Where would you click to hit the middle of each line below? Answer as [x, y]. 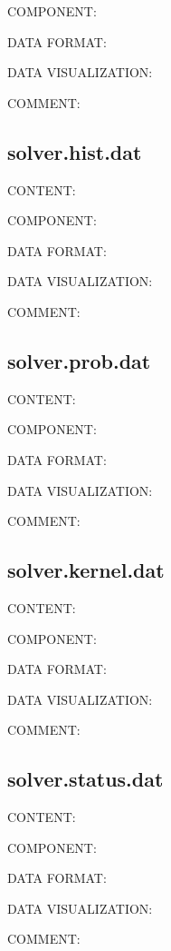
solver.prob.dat [79, 360]
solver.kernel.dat [86, 570]
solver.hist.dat [75, 151]
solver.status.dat [85, 779]
